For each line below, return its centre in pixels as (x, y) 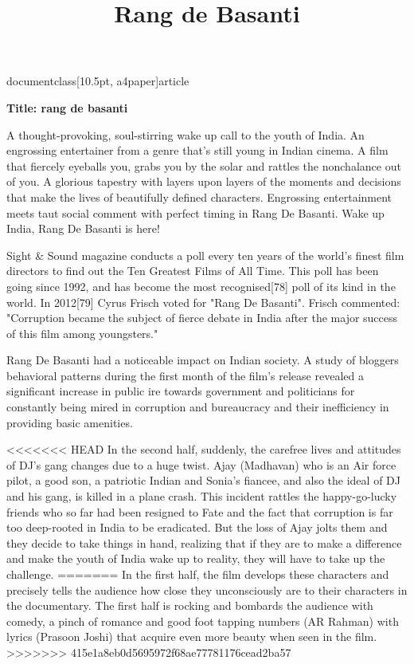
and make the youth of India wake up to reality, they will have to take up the (196, 558)
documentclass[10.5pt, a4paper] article (98, 81)
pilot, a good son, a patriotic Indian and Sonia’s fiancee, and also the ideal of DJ (203, 480)
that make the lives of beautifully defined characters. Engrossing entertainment (199, 196)
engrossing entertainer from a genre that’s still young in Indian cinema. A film (197, 150)
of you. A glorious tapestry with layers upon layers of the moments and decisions (204, 181)
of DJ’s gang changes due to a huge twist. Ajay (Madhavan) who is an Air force (201, 464)
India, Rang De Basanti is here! (83, 228)
